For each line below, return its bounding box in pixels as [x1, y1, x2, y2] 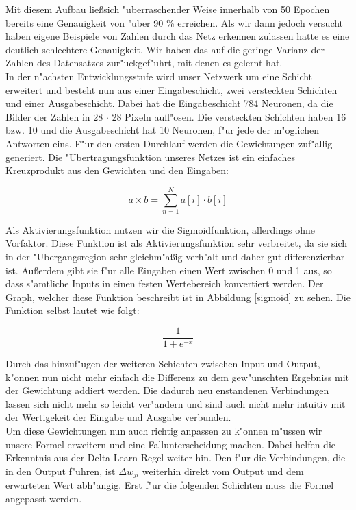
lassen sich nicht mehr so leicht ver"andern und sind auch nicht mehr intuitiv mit [5, 396, 346, 411]
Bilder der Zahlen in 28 [5, 109, 103, 123]
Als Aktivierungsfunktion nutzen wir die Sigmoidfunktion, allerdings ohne [5, 222, 315, 236]
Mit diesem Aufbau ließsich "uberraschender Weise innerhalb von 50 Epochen [5, 2, 330, 16]
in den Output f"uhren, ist [5, 463, 116, 478]
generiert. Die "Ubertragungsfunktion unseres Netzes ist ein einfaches [5, 149, 295, 164]
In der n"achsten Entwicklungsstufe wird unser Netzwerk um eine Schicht [5, 69, 313, 83]
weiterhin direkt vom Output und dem [142, 463, 304, 478]
